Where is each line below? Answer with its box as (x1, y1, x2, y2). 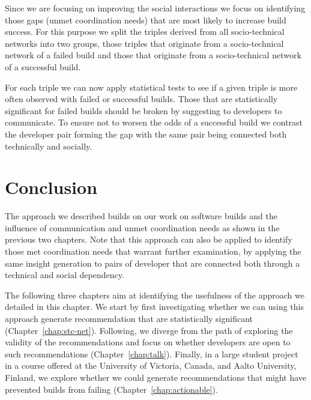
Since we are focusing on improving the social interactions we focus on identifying (5, 2, 306, 14)
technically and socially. (5, 139, 92, 152)
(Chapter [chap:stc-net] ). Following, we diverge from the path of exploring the (5, 324, 293, 336)
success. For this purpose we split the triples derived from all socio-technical (5, 25, 285, 38)
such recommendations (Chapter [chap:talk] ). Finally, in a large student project (5, 347, 298, 360)
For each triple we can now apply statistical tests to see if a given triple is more (5, 80, 298, 93)
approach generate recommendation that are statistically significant (5, 312, 253, 324)
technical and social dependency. (5, 268, 124, 281)
